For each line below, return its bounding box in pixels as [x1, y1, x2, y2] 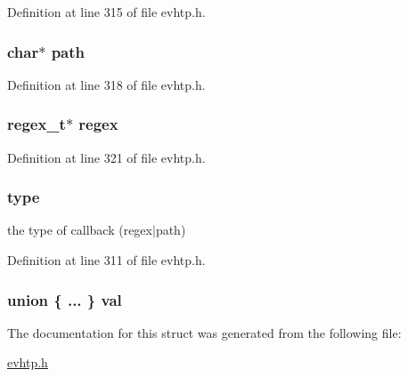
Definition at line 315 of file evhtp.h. [7, 3, 206, 20]
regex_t [7, 113, 66, 135]
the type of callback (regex [7, 221, 152, 239]
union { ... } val [7, 288, 122, 310]
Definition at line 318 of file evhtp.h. [7, 75, 206, 93]
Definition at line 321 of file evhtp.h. [7, 148, 206, 166]
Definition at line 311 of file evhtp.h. [7, 251, 206, 269]
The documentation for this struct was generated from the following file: [7, 323, 402, 341]
